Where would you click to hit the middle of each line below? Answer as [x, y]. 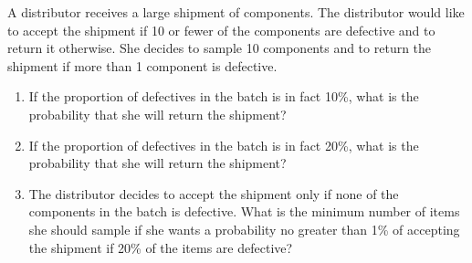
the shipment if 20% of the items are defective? [161, 247]
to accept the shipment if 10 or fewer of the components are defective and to [221, 30]
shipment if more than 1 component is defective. [142, 65]
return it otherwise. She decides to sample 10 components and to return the [220, 48]
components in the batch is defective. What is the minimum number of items [244, 211]
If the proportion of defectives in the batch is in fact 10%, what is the [224, 96]
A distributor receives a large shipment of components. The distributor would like [236, 12]
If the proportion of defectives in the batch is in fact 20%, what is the [224, 145]
